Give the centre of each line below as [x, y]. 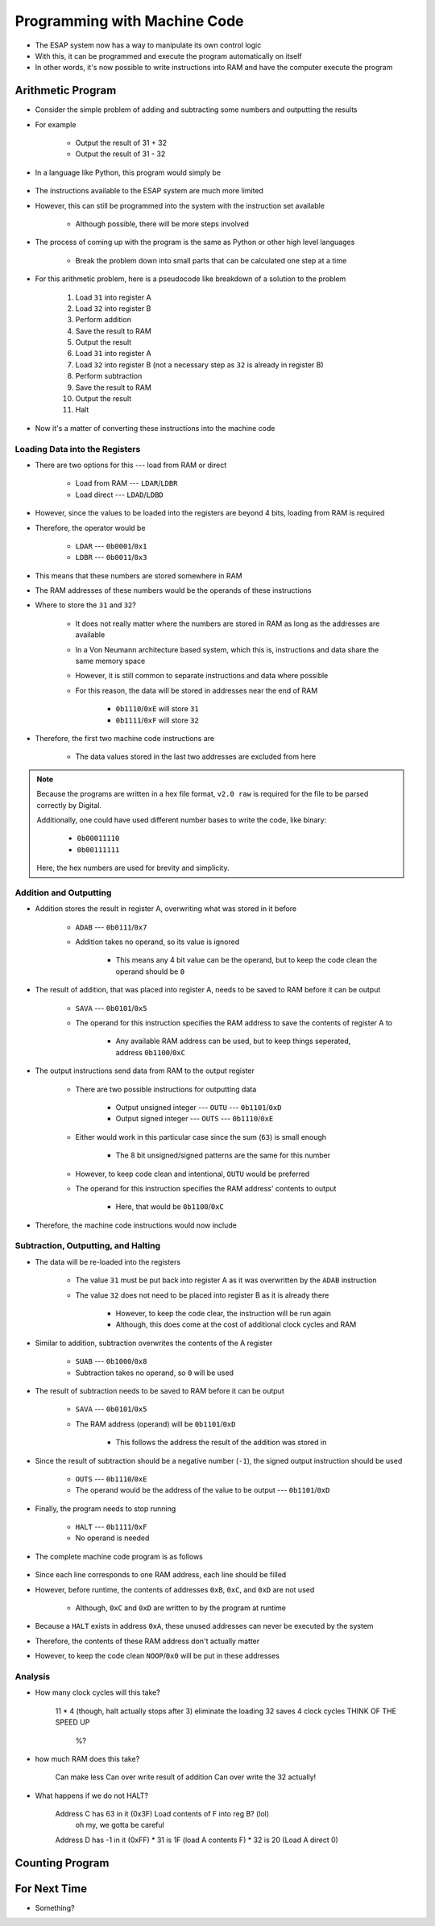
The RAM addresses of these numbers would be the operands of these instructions [173, 590]
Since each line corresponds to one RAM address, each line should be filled [161, 1575]
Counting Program [62, 1863]
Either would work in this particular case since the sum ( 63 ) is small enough [201, 1137]
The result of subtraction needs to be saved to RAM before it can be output [160, 1390]
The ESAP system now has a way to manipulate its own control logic [148, 45]
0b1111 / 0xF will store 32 [157, 720]
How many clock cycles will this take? [97, 1692]
